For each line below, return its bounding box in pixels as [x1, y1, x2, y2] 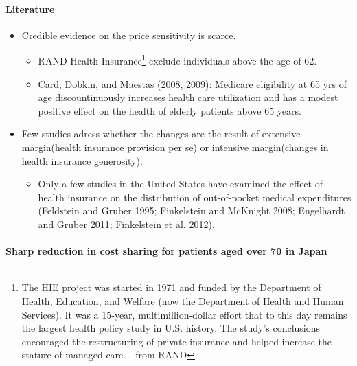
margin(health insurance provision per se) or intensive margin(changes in [21, 140, 329, 155]
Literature [5, 1, 55, 16]
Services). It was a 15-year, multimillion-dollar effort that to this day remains [21, 307, 347, 321]
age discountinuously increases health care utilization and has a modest [38, 90, 338, 104]
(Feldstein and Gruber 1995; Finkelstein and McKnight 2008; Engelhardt [38, 203, 345, 218]
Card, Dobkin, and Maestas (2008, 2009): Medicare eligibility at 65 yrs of [38, 76, 347, 91]
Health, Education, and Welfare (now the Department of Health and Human [21, 293, 344, 308]
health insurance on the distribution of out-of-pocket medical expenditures [38, 190, 352, 204]
